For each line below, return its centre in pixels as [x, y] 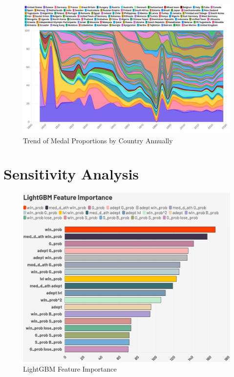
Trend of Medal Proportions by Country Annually [98, 140]
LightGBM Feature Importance [70, 368]
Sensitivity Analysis [71, 174]
